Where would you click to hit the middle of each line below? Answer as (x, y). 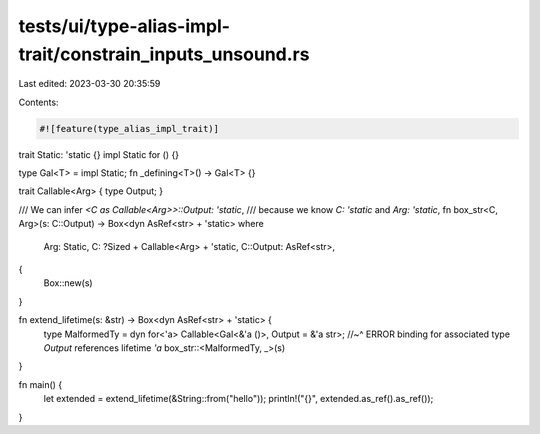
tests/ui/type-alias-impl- (124, 26)
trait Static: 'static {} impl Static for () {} (99, 154)
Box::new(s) (68, 283)
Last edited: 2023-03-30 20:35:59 (89, 84)
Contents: (38, 102)
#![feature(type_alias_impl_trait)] (129, 128)
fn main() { (40, 384)
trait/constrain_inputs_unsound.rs (164, 54)
